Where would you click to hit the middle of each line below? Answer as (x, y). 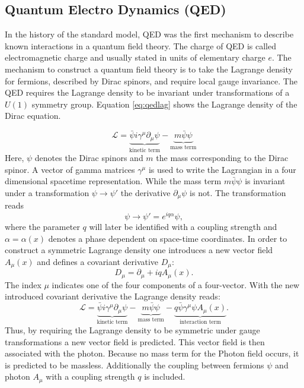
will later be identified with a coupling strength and (183, 226)
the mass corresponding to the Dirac (222, 158)
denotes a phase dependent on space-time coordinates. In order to (168, 238)
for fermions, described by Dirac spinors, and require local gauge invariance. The (151, 81)
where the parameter (42, 226)
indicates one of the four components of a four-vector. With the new (176, 284)
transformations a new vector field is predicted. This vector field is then (135, 341)
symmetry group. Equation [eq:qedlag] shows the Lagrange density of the (164, 104)
